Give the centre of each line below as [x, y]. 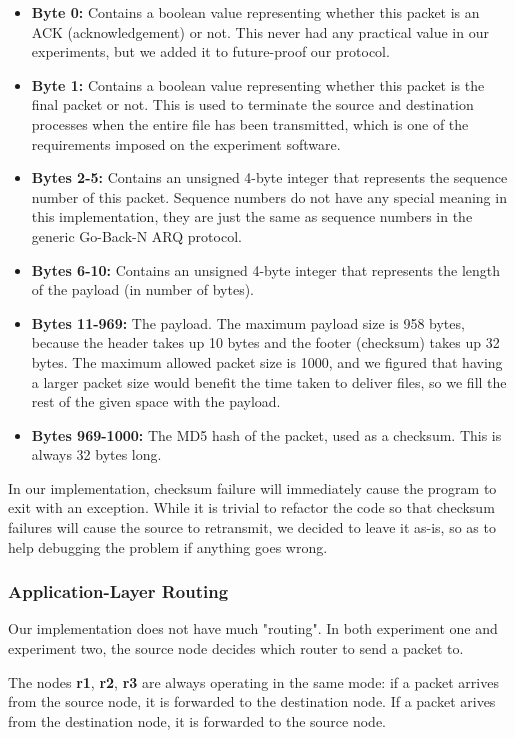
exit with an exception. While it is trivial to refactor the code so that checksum [251, 507]
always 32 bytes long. [96, 454]
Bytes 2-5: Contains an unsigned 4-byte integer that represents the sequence [269, 177]
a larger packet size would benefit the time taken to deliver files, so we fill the [269, 381]
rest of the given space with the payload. [156, 401]
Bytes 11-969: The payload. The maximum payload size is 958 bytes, [248, 322]
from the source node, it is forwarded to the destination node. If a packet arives [252, 701]
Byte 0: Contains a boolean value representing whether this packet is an [255, 12]
